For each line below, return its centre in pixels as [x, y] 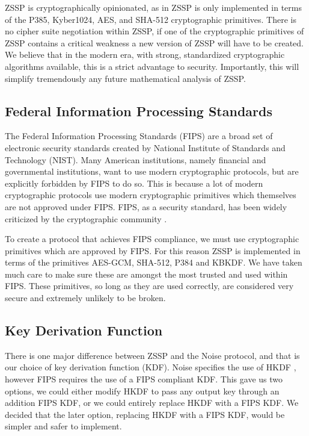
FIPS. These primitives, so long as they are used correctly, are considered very [149, 286]
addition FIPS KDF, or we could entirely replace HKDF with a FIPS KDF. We [152, 403]
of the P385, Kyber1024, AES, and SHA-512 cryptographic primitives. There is [151, 19]
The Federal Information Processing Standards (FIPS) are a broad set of [139, 136]
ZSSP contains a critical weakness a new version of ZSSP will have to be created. [154, 42]
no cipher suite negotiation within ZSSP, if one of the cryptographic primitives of [154, 31]
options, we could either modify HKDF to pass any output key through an [142, 391]
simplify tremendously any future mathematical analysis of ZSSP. [125, 78]
